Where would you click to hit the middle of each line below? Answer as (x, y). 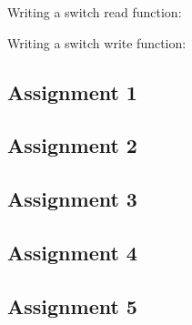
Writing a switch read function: (95, 12)
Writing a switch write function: (97, 42)
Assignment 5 (72, 305)
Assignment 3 (72, 199)
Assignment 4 (72, 252)
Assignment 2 (72, 145)
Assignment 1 (72, 91)
